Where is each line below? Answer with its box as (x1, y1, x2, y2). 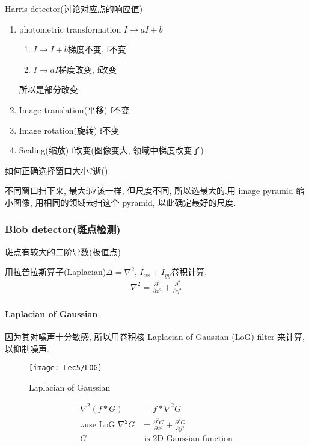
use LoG (84, 421, 115, 430)
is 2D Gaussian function (144, 435, 233, 444)
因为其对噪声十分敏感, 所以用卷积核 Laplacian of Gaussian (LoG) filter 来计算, (5, 330, 305, 343)
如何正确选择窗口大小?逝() (5, 164, 108, 176)
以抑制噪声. (5, 342, 49, 355)
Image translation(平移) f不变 (19, 103, 130, 116)
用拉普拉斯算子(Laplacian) (5, 265, 106, 278)
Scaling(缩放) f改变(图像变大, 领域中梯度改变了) (19, 144, 204, 156)
